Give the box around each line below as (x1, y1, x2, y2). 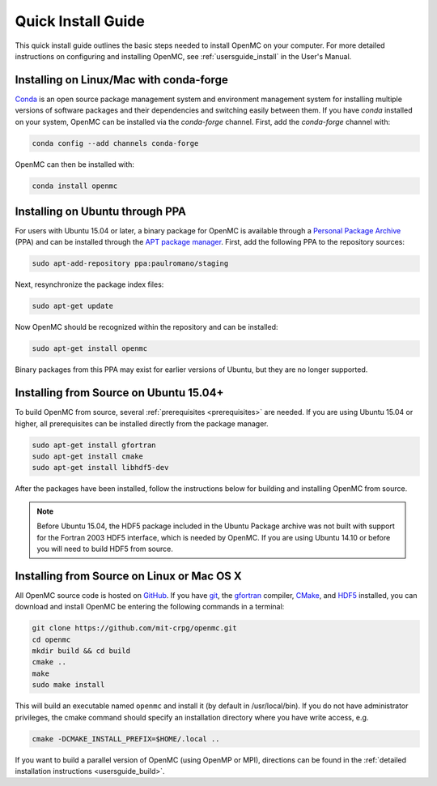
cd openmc (32, 634, 71, 644)
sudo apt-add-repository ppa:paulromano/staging (32, 259, 229, 268)
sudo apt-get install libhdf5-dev (32, 463, 169, 472)
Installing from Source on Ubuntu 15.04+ (15, 386, 224, 400)
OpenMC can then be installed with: (15, 159, 135, 169)
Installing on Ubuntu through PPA (15, 204, 186, 218)
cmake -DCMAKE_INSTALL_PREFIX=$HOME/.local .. (32, 734, 220, 743)
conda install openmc (32, 181, 118, 190)
